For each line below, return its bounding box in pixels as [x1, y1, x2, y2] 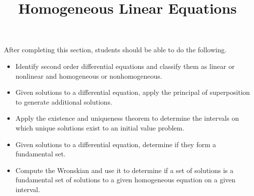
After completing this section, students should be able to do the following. [4, 44, 227, 55]
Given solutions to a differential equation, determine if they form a [15, 139, 216, 149]
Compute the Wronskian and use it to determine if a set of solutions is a [15, 165, 234, 175]
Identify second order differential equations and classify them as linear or [15, 61, 235, 71]
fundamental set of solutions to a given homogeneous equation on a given [15, 174, 236, 185]
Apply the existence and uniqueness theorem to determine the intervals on [15, 113, 239, 123]
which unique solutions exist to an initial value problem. [15, 122, 184, 132]
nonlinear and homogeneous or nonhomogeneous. [15, 70, 162, 81]
